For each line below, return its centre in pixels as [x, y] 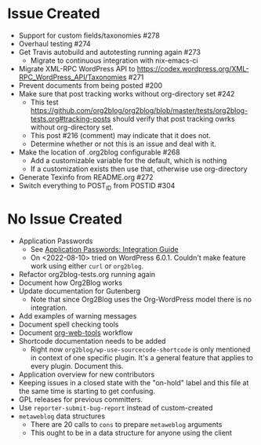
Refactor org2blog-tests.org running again [87, 274]
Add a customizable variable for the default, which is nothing [129, 160]
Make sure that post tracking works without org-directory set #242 [127, 93]
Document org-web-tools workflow [76, 332]
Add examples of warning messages [78, 316]
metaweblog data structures [62, 416]
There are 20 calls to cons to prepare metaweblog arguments [126, 424]
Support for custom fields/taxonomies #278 [89, 35]
